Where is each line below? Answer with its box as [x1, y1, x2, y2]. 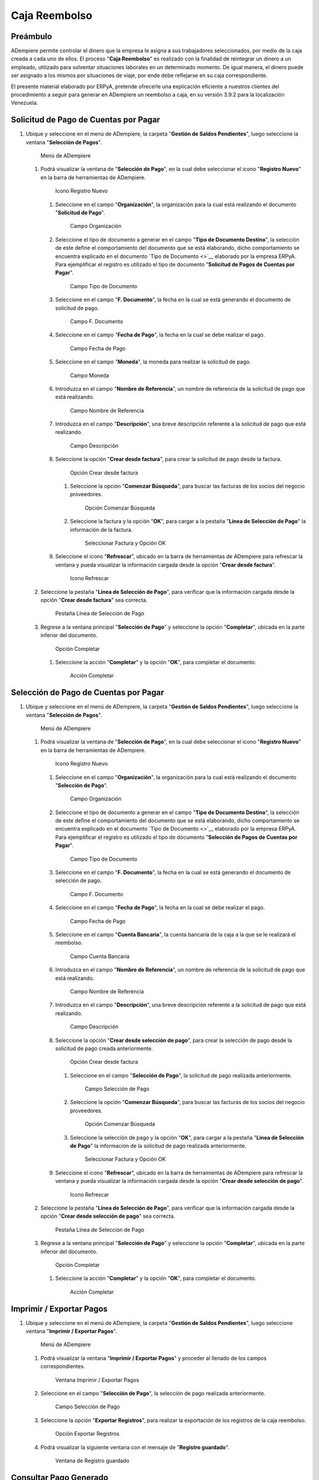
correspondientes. [40, 1363, 86, 1370]
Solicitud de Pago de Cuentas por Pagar [11, 115, 161, 125]
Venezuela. [11, 99, 38, 107]
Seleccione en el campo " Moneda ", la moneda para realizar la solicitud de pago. [55, 358, 251, 365]
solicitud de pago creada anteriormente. [55, 1045, 153, 1052]
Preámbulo [11, 31, 53, 41]
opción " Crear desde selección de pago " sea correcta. [40, 1212, 175, 1220]
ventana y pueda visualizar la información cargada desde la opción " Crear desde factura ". [55, 561, 276, 568]
